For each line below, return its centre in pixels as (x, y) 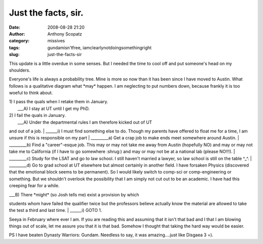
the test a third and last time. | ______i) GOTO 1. (56, 210)
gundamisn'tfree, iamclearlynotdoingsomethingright (100, 47)
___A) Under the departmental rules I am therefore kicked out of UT (85, 122)
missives (56, 41)
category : (19, 41)
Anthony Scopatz (65, 34)
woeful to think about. (31, 93)
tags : (14, 47)
